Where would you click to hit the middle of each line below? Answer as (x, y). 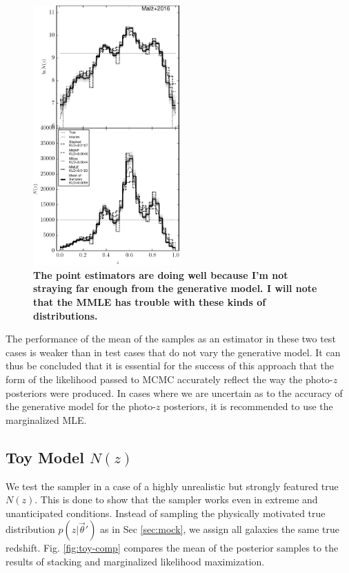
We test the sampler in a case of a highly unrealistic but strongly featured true (172, 486)
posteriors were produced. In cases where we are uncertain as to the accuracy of (174, 392)
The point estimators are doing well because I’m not (161, 274)
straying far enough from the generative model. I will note (175, 288)
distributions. (66, 315)
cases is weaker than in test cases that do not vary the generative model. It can (173, 352)
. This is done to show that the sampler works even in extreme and (176, 499)
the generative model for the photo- (81, 406)
